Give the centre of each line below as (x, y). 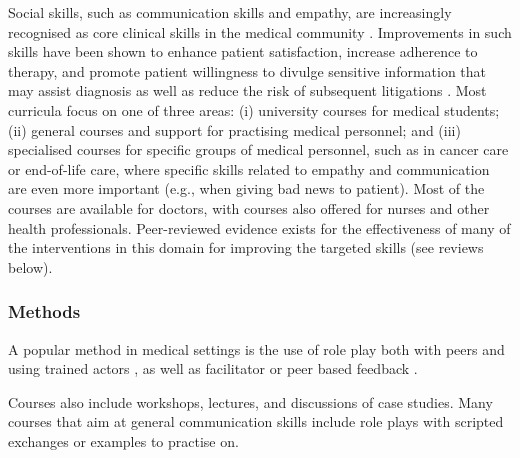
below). (30, 266)
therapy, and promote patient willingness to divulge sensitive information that (247, 70)
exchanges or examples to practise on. (123, 440)
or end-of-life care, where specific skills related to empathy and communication (249, 168)
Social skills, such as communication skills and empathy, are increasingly (230, 12)
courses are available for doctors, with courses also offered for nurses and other (249, 207)
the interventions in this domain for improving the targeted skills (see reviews (246, 247)
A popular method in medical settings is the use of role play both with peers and (256, 348)
